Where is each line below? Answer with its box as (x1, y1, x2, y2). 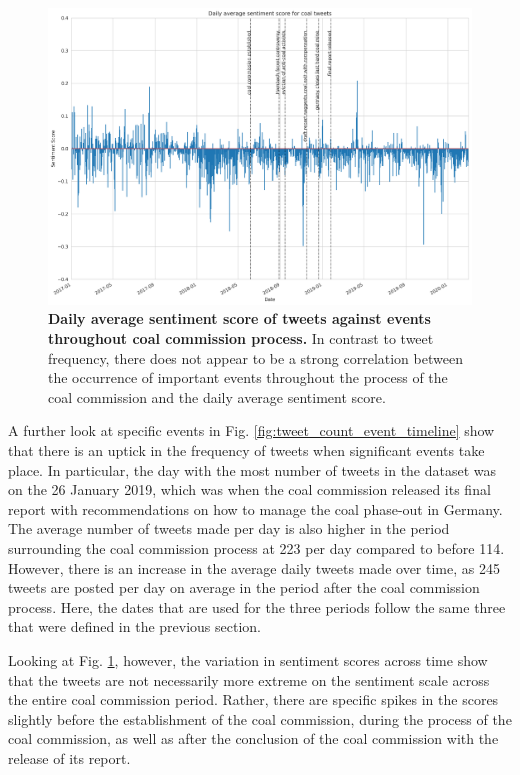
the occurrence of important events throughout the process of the (48, 367, 448, 388)
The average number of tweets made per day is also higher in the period (8, 518, 450, 539)
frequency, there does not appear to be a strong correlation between (48, 347, 463, 368)
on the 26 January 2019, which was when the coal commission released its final (8, 479, 491, 500)
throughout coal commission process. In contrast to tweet (48, 328, 434, 349)
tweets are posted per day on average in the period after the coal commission (8, 577, 480, 598)
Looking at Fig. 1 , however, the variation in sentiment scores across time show (8, 649, 488, 670)
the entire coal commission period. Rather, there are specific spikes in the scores (8, 689, 499, 710)
